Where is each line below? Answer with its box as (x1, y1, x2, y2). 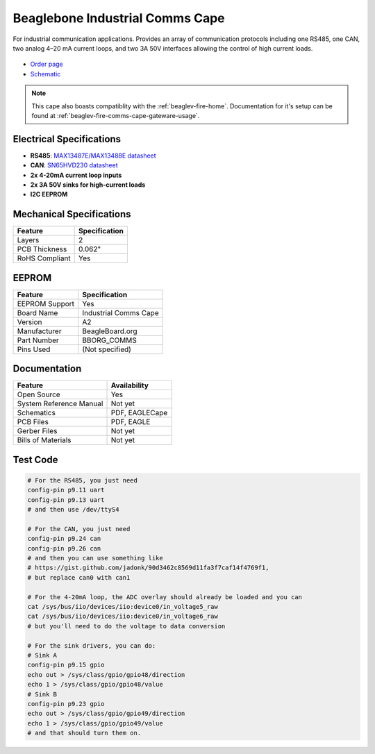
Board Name (17, 308, 58, 317)
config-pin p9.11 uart (27, 486, 105, 494)
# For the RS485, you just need (27, 476, 138, 484)
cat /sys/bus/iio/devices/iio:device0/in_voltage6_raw (27, 612, 218, 621)
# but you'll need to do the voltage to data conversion (27, 622, 226, 630)
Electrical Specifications (12, 133, 122, 145)
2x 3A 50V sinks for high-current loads (30, 181, 146, 189)
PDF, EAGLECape (110, 408, 168, 418)
